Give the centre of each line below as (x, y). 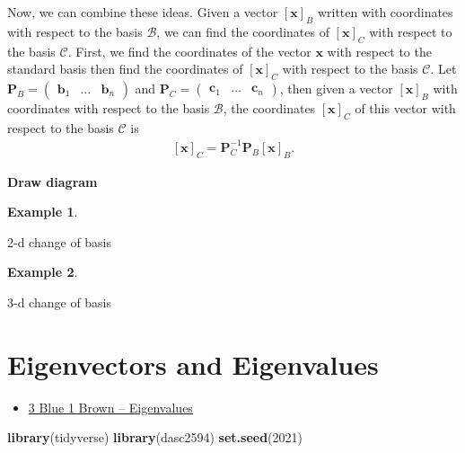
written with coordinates (385, 12)
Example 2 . (43, 272)
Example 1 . (43, 212)
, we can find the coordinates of (243, 31)
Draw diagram (53, 181)
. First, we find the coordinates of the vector (189, 51)
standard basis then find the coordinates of (125, 69)
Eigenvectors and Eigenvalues (193, 364)
